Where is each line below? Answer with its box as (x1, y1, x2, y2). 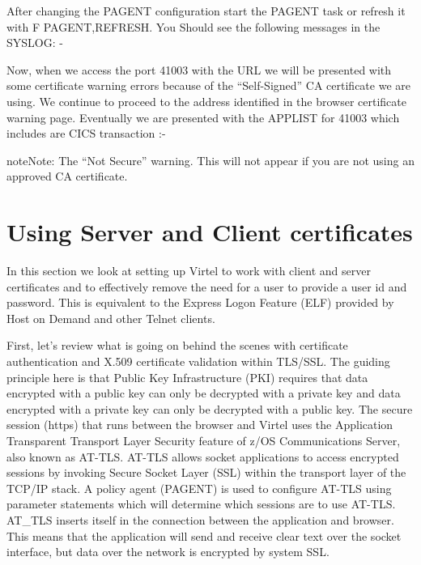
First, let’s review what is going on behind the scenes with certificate (6, 337, 348, 354)
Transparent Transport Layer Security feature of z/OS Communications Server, (6, 432, 401, 448)
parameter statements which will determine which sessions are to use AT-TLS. (6, 495, 396, 512)
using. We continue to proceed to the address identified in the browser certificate (6, 92, 406, 109)
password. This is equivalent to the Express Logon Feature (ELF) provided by (6, 294, 394, 311)
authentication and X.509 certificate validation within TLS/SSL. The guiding (6, 353, 390, 370)
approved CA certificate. (6, 168, 128, 185)
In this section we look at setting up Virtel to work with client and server (6, 262, 371, 279)
